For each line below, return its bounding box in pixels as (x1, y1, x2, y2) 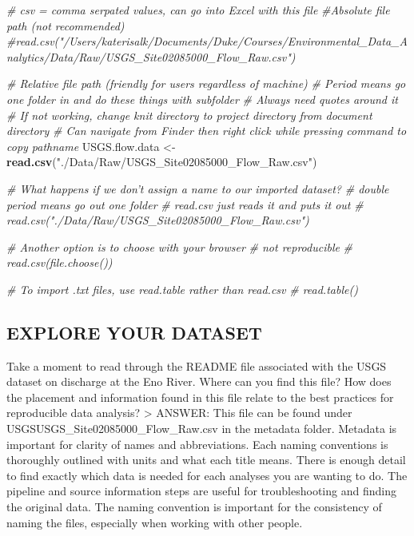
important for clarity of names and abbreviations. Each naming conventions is (6, 435, 388, 452)
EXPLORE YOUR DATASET (6, 320, 262, 344)
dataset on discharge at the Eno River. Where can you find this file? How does (6, 373, 392, 390)
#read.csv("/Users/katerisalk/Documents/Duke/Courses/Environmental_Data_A (6, 33, 408, 50)
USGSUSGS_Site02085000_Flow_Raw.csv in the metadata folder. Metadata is (6, 420, 397, 437)
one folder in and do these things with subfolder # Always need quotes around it (6, 90, 398, 107)
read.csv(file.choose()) (6, 254, 113, 271)
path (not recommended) (6, 17, 125, 34)
